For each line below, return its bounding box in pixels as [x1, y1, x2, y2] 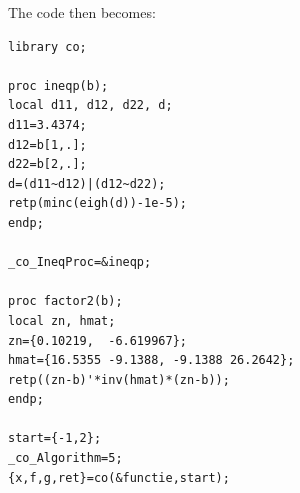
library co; [8, 39, 87, 54]
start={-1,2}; [8, 431, 102, 446]
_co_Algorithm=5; [8, 451, 123, 466]
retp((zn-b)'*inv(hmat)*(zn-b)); [8, 372, 230, 387]
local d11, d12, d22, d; [8, 98, 173, 113]
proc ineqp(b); [8, 78, 109, 93]
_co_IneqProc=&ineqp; [8, 255, 152, 270]
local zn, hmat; [8, 313, 116, 328]
